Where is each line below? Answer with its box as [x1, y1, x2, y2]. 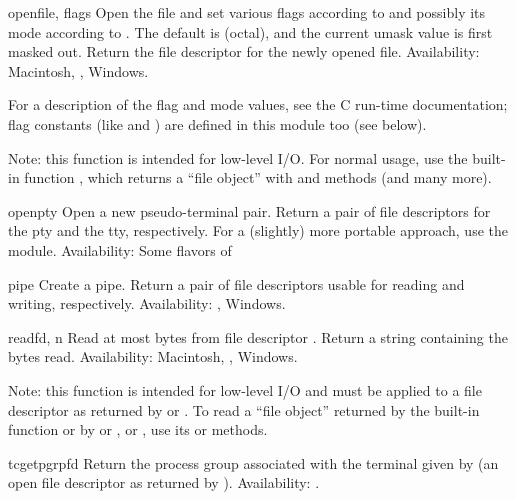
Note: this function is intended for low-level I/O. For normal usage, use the [8, 147, 468, 168]
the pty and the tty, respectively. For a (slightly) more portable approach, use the [8, 220, 508, 241]
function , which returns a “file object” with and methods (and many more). [24, 167, 492, 188]
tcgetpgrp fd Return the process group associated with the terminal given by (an [8, 452, 499, 473]
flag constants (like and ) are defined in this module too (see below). [8, 113, 427, 134]
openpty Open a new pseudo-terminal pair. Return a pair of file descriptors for [8, 200, 491, 221]
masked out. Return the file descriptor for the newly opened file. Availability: [8, 41, 480, 62]
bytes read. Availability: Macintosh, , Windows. [8, 346, 298, 367]
